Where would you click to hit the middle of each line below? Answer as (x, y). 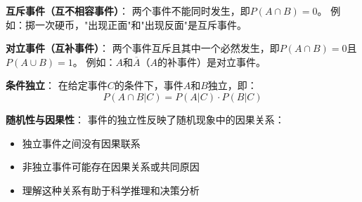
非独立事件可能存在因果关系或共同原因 (111, 167)
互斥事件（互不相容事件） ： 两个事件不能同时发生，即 (128, 11)
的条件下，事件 (149, 85)
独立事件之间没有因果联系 (81, 143)
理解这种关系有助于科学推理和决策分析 (111, 190)
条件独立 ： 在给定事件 (57, 85)
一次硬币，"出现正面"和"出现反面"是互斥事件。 (141, 24)
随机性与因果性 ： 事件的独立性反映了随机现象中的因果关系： (145, 119)
